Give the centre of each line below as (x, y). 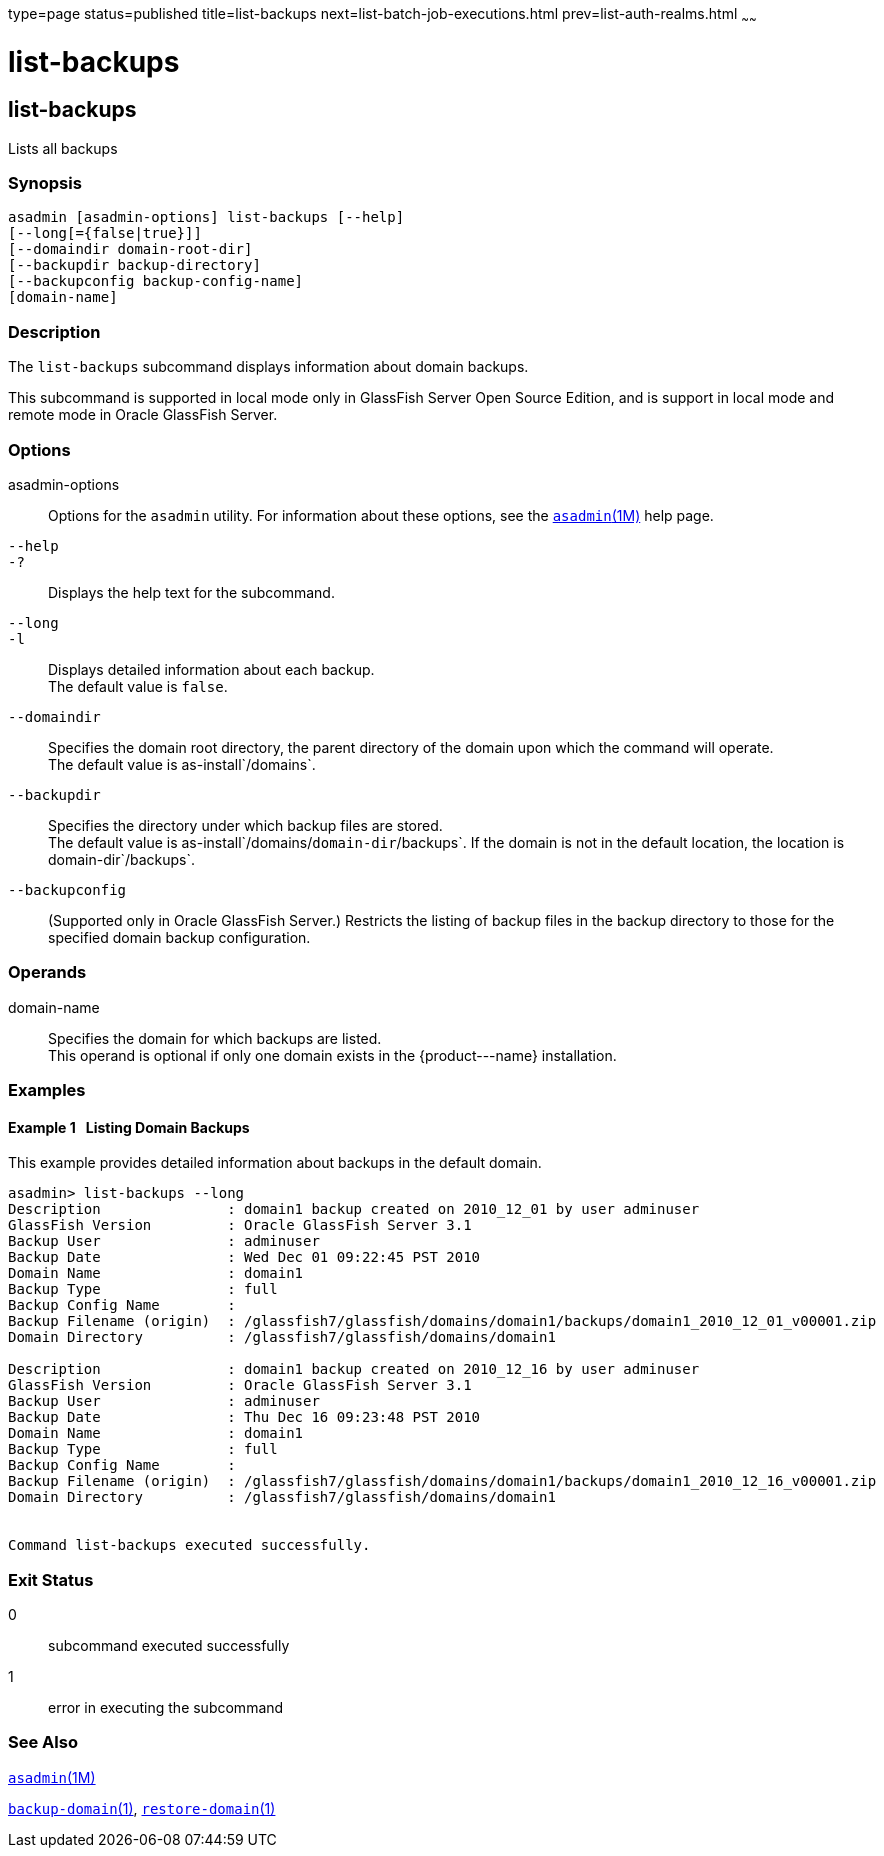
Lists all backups (63, 148)
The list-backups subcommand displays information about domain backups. (268, 367)
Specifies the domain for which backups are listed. (215, 1038)
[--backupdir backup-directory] (134, 265)
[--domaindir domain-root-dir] (130, 249)
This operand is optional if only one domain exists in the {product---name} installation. (332, 1055)
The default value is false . (138, 686)
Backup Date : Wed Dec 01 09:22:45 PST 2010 (244, 1257)
